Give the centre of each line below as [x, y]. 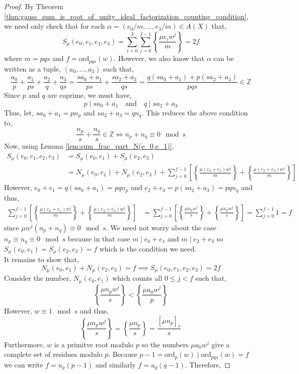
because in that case [99, 238]
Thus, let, [19, 112]
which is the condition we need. [148, 248]
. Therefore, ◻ [208, 364]
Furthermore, [24, 344]
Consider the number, [38, 278]
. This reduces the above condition [195, 112]
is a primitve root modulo [94, 344]
